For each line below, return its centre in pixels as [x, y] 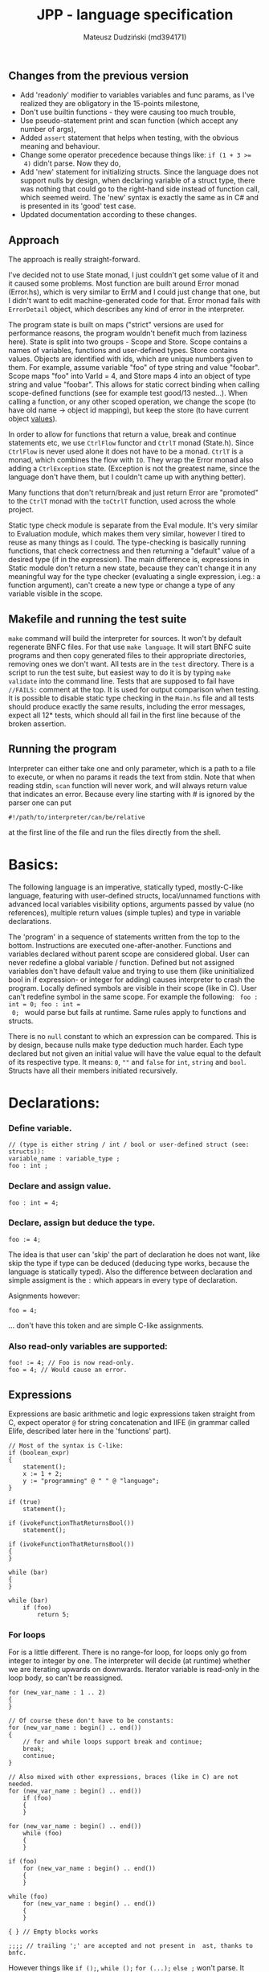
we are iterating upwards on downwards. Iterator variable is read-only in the [134, 1670]
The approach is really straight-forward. [74, 260]
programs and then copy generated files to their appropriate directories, [127, 655]
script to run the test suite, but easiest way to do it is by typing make [120, 672]
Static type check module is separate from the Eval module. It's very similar [133, 525]
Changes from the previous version [99, 75]
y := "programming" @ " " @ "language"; [91, 1481]
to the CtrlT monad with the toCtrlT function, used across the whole [122, 501]
